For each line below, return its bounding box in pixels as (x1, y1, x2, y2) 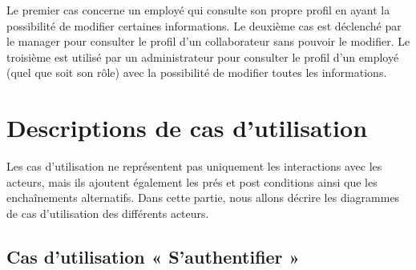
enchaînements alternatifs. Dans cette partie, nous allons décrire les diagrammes (6, 189, 400, 206)
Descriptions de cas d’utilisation (6, 111, 368, 144)
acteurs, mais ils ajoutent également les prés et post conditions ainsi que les (6, 173, 378, 190)
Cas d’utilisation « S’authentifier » (6, 244, 301, 268)
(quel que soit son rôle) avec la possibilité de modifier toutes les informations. (6, 64, 387, 81)
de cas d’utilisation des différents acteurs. (6, 204, 209, 221)
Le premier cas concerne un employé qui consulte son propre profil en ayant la (6, 2, 390, 18)
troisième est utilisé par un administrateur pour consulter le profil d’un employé (6, 48, 399, 65)
